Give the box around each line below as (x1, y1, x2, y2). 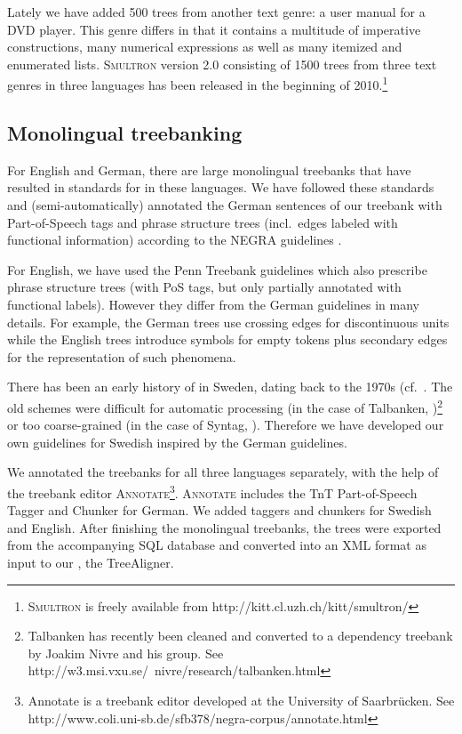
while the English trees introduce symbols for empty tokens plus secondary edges (7, 330, 448, 349)
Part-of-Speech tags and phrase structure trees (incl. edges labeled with (7, 213, 398, 231)
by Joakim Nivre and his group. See (28, 643, 224, 662)
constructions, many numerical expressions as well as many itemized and (7, 37, 402, 56)
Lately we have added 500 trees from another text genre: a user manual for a (7, 3, 426, 20)
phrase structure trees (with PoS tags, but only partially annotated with (7, 278, 402, 296)
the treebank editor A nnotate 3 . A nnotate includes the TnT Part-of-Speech (7, 480, 418, 502)
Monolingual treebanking (7, 119, 243, 147)
